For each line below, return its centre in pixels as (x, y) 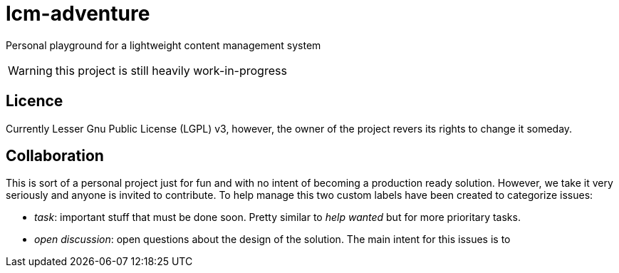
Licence (35, 101)
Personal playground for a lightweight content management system (163, 45)
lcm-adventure (78, 14)
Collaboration (55, 156)
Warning (30, 70)
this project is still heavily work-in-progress (171, 70)
